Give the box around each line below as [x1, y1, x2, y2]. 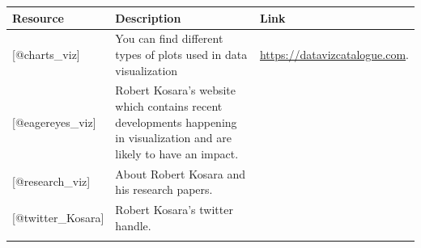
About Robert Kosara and [115, 165, 245, 182]
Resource [12, 9, 64, 26]
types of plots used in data [115, 45, 248, 62]
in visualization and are [115, 129, 232, 146]
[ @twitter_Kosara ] [12, 208, 104, 225]
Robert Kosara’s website [115, 82, 236, 99]
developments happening [115, 113, 237, 130]
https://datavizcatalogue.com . [259, 45, 409, 62]
